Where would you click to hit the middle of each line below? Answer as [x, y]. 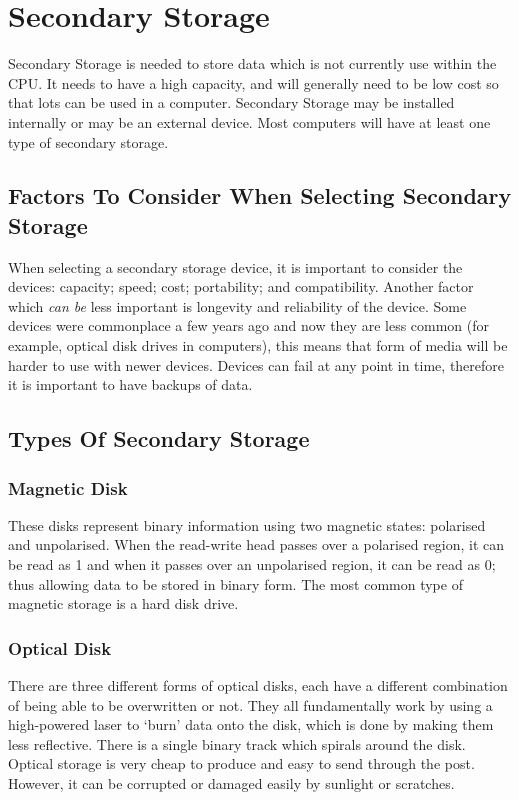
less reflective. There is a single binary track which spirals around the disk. [237, 743]
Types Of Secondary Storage [159, 438]
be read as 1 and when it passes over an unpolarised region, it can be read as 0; [252, 564]
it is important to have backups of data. [130, 384]
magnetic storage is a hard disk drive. [123, 603]
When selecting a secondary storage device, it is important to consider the [235, 266]
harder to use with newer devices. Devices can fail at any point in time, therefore [256, 364]
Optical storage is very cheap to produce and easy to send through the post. [241, 763]
